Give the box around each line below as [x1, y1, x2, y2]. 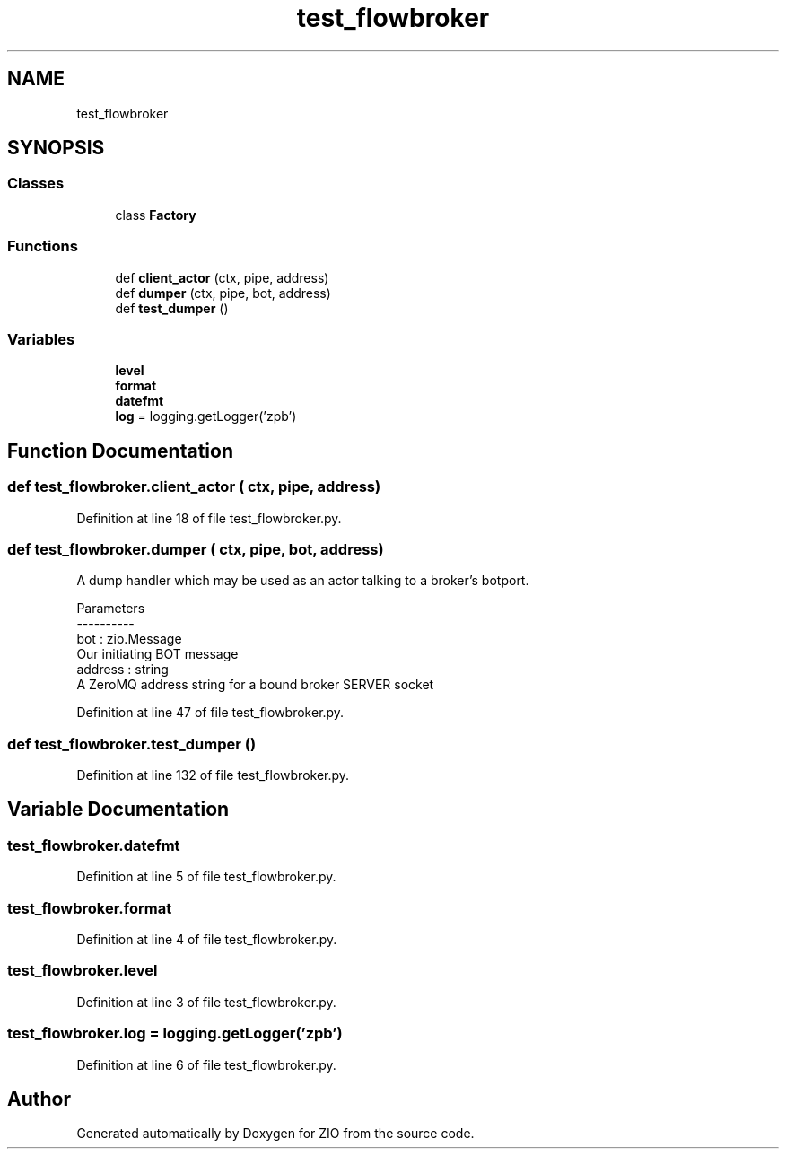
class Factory [115, 206, 196, 223]
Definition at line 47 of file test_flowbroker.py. [76, 705, 345, 721]
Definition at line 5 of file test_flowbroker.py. [76, 869, 336, 885]
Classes [7, 174, 65, 193]
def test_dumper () [115, 300, 229, 316]
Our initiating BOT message [76, 646, 239, 662]
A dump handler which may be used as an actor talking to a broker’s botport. [76, 573, 529, 589]
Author [7, 1087, 71, 1110]
